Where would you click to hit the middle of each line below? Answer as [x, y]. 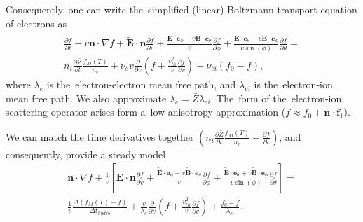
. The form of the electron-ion [276, 98]
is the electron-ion [293, 84]
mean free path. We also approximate [86, 98]
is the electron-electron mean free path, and [141, 84]
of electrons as [36, 23]
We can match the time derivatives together [100, 136]
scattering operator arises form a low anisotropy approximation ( [146, 112]
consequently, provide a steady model [86, 154]
